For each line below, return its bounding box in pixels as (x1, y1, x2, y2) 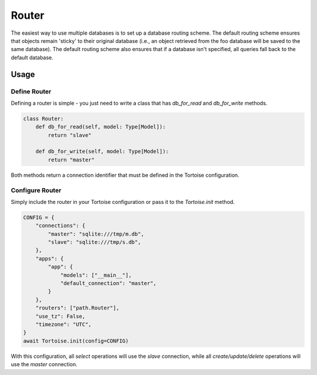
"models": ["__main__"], (60, 272, 132, 279)
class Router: (23, 115, 64, 122)
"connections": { (35, 222, 86, 229)
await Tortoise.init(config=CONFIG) (23, 337, 129, 344)
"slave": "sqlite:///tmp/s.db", (48, 239, 141, 246)
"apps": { (35, 255, 64, 262)
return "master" (48, 156, 95, 163)
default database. (11, 53, 54, 61)
